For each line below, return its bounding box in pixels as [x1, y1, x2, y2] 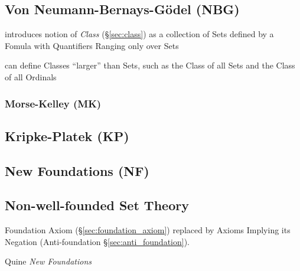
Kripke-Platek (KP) [5, 126, 129, 145]
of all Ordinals [5, 70, 57, 83]
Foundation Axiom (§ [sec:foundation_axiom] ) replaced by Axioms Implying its [5, 224, 291, 236]
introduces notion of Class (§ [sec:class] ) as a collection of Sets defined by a [5, 28, 274, 40]
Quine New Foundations [5, 255, 92, 267]
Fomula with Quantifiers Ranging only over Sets [5, 39, 179, 51]
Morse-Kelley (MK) [5, 96, 102, 110]
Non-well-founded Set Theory [5, 196, 189, 214]
